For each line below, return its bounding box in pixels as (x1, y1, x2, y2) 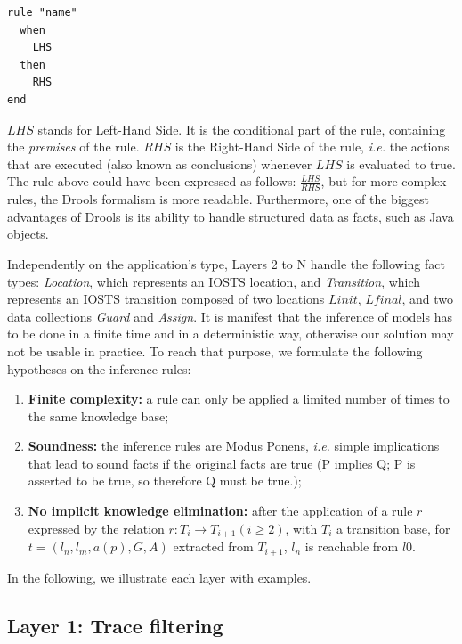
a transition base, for (336, 518, 450, 537)
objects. (7, 224, 49, 243)
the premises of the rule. (7, 137, 140, 156)
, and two (401, 289, 454, 308)
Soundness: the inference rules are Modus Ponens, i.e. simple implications (28, 436, 440, 455)
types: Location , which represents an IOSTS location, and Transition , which (7, 272, 421, 290)
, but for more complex (320, 172, 447, 191)
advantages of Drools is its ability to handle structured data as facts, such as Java (7, 207, 454, 225)
